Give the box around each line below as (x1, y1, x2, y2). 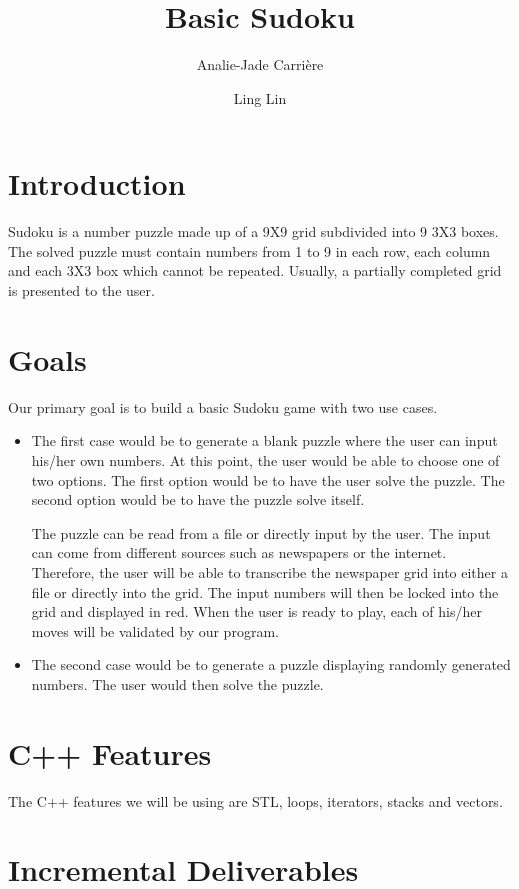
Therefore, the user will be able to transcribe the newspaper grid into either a (31, 561, 508, 582)
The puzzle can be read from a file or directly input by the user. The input (31, 522, 491, 543)
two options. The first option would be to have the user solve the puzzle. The (31, 469, 505, 490)
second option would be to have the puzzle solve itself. (31, 489, 365, 510)
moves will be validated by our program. (31, 620, 279, 641)
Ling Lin (233, 87, 287, 108)
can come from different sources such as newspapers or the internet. (31, 542, 447, 563)
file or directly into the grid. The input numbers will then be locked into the (31, 581, 499, 602)
